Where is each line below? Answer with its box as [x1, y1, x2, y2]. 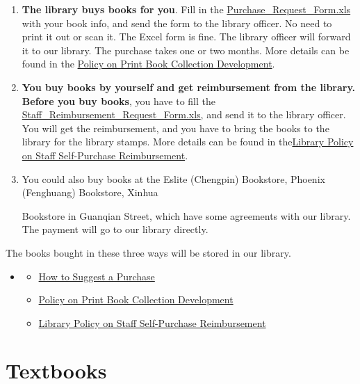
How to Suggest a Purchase [38, 269, 155, 283]
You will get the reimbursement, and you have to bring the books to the [22, 120, 329, 135]
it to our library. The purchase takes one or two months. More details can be [22, 42, 350, 57]
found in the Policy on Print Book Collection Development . [22, 56, 275, 71]
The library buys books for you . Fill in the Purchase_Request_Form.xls [22, 2, 351, 16]
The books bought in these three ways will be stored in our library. [6, 245, 291, 259]
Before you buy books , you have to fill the [22, 93, 215, 108]
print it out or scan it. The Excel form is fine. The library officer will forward [22, 29, 351, 44]
